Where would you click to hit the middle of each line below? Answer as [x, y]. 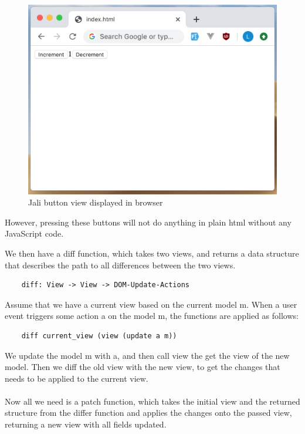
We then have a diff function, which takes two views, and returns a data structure [152, 253]
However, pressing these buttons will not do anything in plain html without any [148, 222]
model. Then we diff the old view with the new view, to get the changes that [143, 367]
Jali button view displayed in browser [96, 202]
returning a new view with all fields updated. [86, 424]
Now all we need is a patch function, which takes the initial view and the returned [152, 401]
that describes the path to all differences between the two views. [120, 265]
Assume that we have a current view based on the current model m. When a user [151, 304]
